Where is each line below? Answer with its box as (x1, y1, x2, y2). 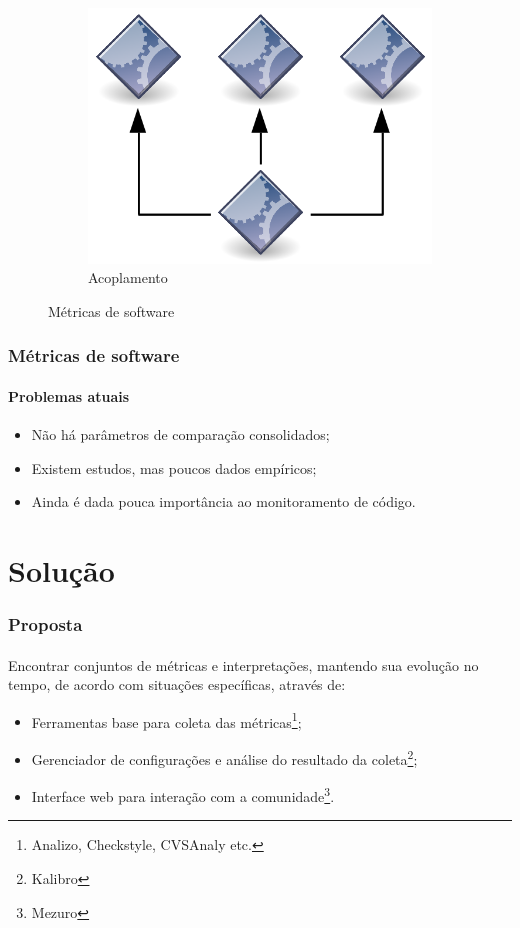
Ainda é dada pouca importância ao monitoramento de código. (31, 491, 416, 512)
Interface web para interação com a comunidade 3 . (31, 783, 335, 806)
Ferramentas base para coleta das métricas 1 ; (31, 708, 302, 732)
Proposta (8, 612, 83, 636)
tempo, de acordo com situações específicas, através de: (8, 674, 346, 695)
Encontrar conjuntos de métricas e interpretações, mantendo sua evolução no (8, 654, 479, 675)
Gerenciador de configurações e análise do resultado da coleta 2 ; (31, 745, 418, 769)
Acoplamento (88, 267, 168, 288)
